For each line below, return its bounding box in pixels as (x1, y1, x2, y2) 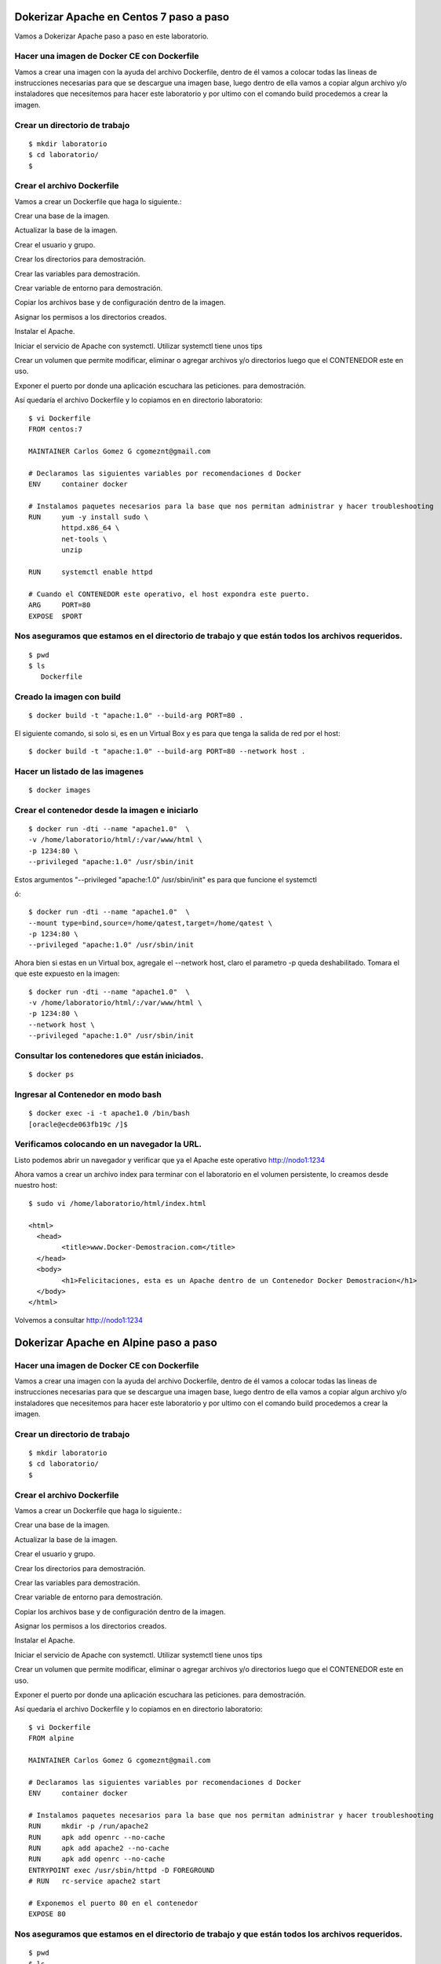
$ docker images (28, 786, 91, 795)
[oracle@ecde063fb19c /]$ (28, 1119, 129, 1129)
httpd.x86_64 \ (61, 523, 120, 533)
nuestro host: (14, 1181, 58, 1190)
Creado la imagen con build (14, 691, 122, 702)
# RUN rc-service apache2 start (28, 1877, 161, 1885)
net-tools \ (61, 534, 108, 544)
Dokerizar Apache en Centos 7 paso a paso (14, 10, 230, 24)
